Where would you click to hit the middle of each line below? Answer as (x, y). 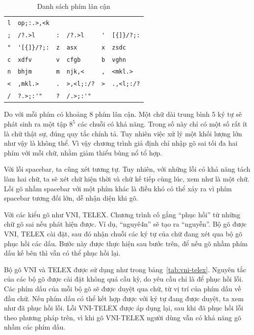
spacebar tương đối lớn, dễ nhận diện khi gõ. (71, 198)
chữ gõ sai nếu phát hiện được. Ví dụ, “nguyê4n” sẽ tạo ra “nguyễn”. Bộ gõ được (126, 224)
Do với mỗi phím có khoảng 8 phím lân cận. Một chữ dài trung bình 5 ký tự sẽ (123, 114)
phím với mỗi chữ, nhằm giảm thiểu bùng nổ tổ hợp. (83, 152)
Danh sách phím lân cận (74, 6)
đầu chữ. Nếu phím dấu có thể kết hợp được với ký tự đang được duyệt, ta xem (124, 298)
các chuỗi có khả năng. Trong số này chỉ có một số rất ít (163, 124)
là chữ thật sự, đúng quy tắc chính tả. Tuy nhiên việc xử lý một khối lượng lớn (123, 133)
